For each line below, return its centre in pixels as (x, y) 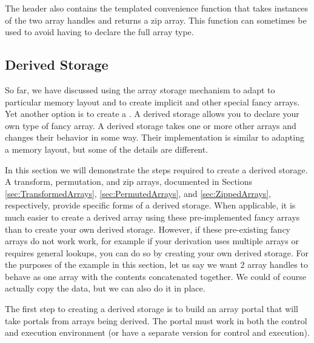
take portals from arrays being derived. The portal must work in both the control (156, 320)
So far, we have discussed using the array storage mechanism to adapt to (140, 89)
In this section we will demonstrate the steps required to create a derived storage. (156, 169)
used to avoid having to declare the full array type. (99, 32)
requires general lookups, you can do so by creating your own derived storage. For (157, 252)
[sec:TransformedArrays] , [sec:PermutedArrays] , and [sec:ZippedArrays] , (138, 193)
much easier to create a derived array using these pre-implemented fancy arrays (152, 217)
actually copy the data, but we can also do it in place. (105, 288)
